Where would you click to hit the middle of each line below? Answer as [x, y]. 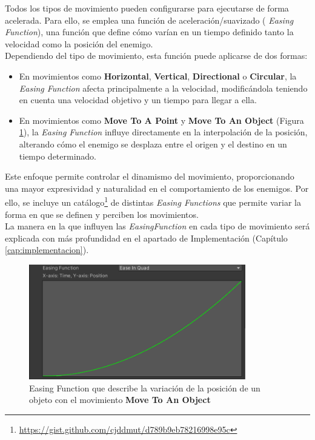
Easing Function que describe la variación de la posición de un [145, 388]
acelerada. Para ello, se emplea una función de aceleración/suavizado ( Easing [149, 20]
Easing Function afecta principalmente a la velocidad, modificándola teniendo [163, 88]
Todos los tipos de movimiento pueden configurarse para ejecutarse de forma [147, 8]
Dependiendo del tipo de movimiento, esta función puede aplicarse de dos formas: [156, 56]
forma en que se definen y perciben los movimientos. [102, 214]
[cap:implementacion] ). [47, 250]
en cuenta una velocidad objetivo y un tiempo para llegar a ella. [138, 100]
